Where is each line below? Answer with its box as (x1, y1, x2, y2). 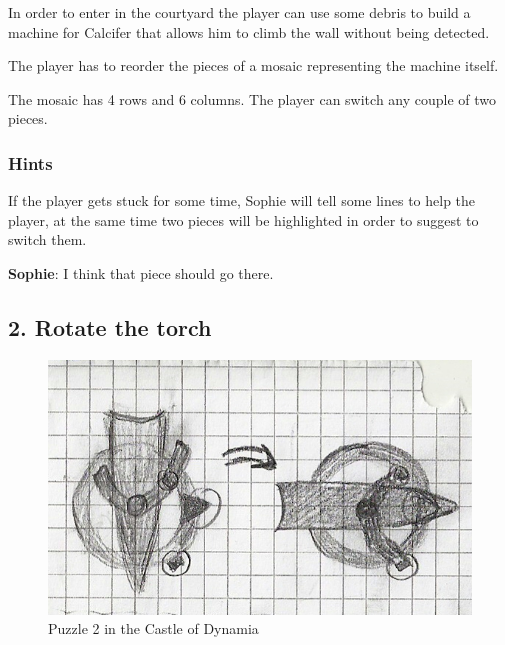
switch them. (8, 229, 87, 250)
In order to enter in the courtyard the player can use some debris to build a (8, 2, 471, 22)
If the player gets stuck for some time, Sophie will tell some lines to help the (8, 190, 476, 211)
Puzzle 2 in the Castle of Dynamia (48, 618, 259, 639)
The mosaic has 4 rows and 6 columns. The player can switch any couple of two (8, 88, 497, 109)
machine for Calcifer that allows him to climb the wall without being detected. (8, 21, 490, 42)
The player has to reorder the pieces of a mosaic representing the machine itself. (8, 55, 499, 76)
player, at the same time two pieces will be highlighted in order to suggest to (8, 209, 479, 230)
